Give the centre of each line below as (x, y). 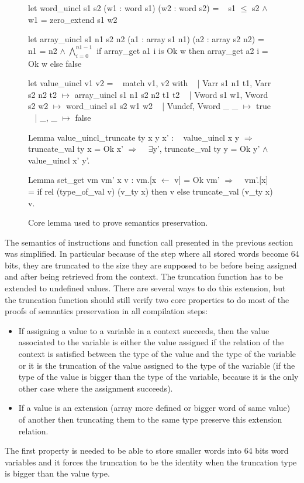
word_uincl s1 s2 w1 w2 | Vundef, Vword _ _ (152, 106)
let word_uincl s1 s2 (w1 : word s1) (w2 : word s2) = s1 (132, 8)
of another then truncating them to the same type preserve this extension (150, 419)
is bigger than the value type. (57, 473)
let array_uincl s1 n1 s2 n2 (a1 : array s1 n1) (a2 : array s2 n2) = (146, 39)
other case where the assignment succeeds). (96, 388)
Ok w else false (55, 63)
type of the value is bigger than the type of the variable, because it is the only (158, 377)
